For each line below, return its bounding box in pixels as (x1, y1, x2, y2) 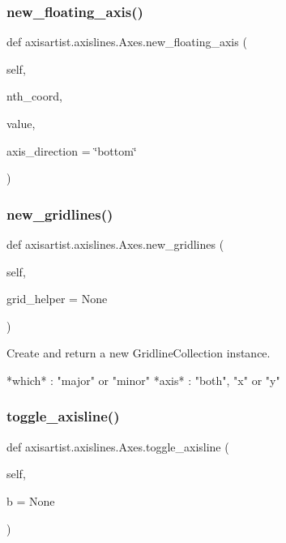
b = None (6, 492, 55, 509)
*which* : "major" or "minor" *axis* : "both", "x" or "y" (6, 371, 280, 388)
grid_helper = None (6, 290, 108, 307)
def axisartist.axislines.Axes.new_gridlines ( (6, 236, 224, 252)
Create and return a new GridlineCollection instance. (6, 344, 271, 361)
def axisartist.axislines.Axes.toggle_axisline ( (6, 438, 229, 455)
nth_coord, (6, 88, 62, 105)
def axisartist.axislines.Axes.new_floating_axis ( (6, 33, 247, 50)
